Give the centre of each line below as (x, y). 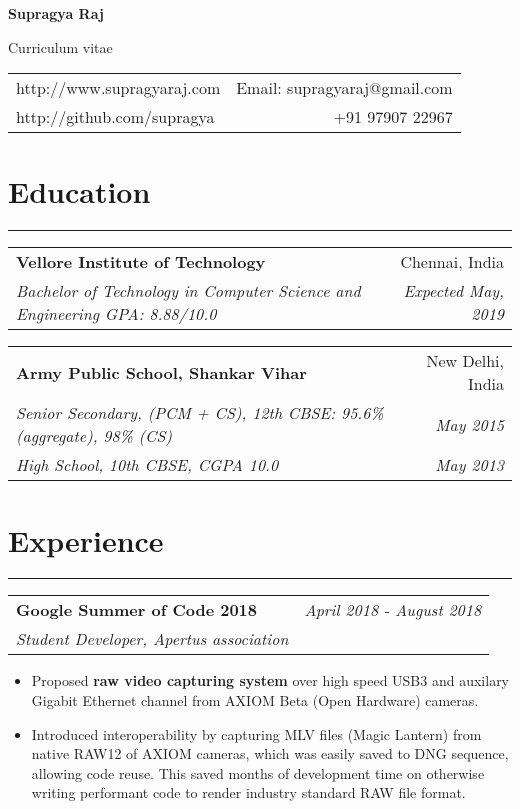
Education (79, 191)
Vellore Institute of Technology (141, 262)
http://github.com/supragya (115, 117)
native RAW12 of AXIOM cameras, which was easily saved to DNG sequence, (270, 753)
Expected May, (453, 291)
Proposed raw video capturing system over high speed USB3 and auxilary (270, 680)
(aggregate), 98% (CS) (94, 436)
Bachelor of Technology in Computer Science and (188, 291)
